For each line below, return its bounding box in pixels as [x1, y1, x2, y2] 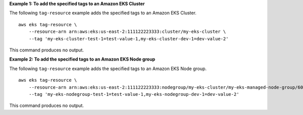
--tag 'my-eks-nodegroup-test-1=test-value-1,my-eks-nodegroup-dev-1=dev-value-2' [28, 91, 239, 97]
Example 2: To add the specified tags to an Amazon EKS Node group [9, 56, 156, 63]
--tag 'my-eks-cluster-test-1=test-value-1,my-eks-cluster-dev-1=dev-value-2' [28, 36, 229, 41]
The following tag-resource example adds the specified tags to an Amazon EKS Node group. [9, 66, 207, 72]
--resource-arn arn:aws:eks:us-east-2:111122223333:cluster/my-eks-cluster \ [28, 29, 226, 35]
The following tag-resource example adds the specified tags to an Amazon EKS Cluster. [9, 10, 197, 16]
